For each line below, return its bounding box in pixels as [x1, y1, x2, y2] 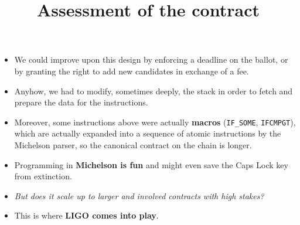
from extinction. [14, 170, 72, 182]
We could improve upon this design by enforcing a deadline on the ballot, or [14, 53, 288, 66]
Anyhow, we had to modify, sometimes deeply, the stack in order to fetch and [14, 84, 293, 97]
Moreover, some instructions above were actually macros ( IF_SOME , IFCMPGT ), [14, 115, 296, 128]
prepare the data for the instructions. [14, 96, 148, 108]
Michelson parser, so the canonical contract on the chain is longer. [14, 139, 252, 151]
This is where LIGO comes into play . [14, 209, 159, 221]
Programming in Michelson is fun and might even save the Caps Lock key [14, 158, 288, 171]
